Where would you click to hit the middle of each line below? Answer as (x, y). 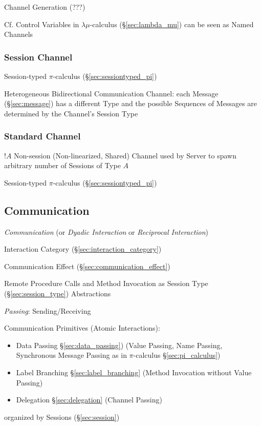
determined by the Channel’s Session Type (71, 113)
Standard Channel (42, 136)
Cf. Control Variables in (42, 24)
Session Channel (38, 57)
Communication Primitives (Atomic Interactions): (82, 328)
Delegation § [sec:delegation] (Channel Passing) (89, 400)
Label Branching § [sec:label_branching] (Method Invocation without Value (134, 372)
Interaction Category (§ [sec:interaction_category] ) (83, 249)
